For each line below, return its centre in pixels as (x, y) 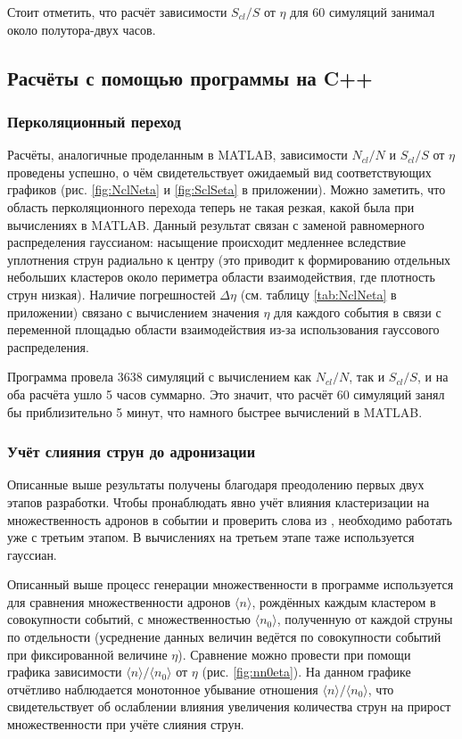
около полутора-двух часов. (82, 29)
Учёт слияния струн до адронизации (132, 452)
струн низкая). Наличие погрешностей (111, 294)
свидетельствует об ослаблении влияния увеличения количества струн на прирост (229, 706)
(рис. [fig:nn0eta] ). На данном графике (306, 672)
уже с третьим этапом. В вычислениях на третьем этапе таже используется (211, 537)
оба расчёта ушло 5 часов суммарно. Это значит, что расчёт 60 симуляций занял (226, 394)
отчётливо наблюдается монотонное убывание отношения (163, 689)
